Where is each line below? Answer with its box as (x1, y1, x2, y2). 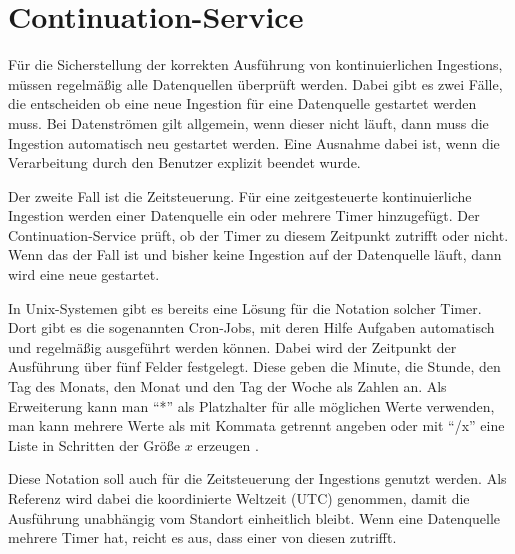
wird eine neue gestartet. (8, 264, 160, 285)
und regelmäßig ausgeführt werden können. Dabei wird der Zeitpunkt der (8, 336, 457, 357)
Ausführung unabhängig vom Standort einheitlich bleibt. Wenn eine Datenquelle (8, 507, 500, 528)
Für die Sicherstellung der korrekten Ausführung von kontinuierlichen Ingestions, (8, 54, 503, 75)
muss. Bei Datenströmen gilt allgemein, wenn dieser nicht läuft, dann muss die (8, 112, 489, 133)
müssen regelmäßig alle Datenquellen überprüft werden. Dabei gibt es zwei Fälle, (8, 73, 503, 94)
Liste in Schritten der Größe (8, 434, 180, 455)
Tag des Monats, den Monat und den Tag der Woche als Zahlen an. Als (8, 376, 447, 397)
